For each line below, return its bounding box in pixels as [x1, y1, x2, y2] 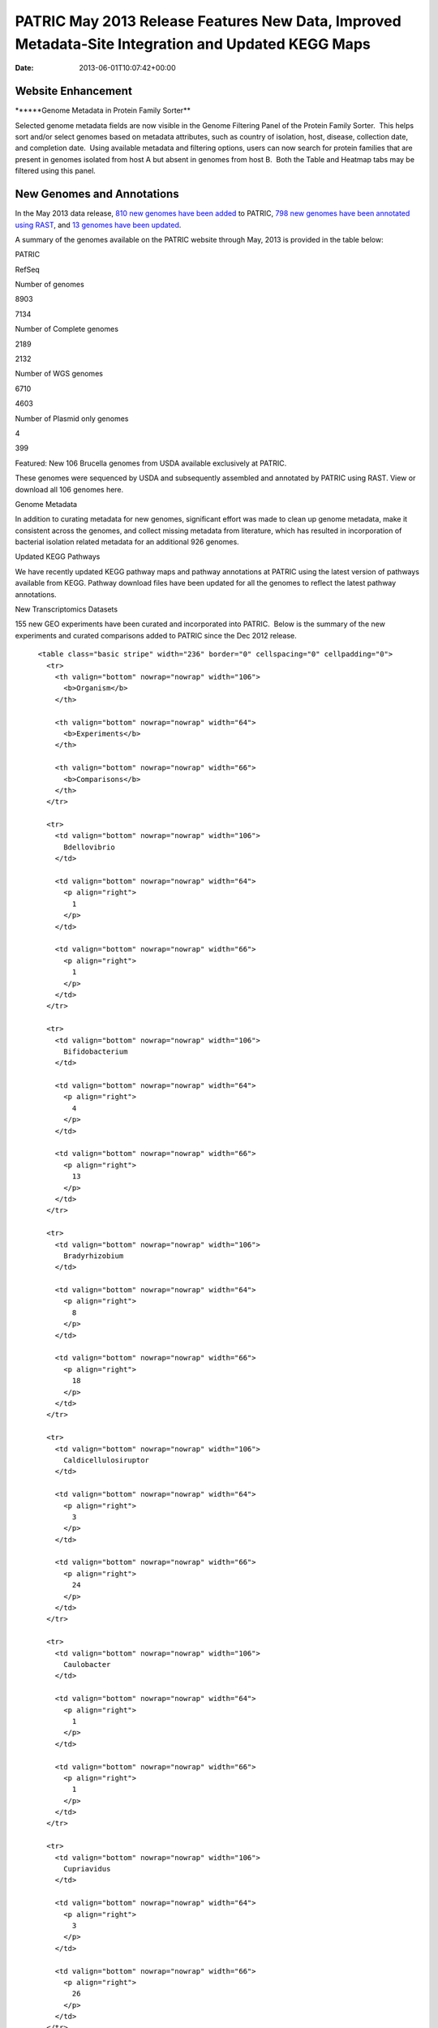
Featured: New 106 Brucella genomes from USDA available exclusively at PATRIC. [15, 458, 287, 468]
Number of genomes [15, 280, 84, 290]
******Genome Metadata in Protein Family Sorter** [15, 105, 191, 115]
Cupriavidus [63, 1864, 111, 1874]
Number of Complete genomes [15, 324, 119, 334]
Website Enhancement [15, 84, 133, 98]
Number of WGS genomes [15, 369, 103, 379]
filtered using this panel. [15, 166, 97, 176]
